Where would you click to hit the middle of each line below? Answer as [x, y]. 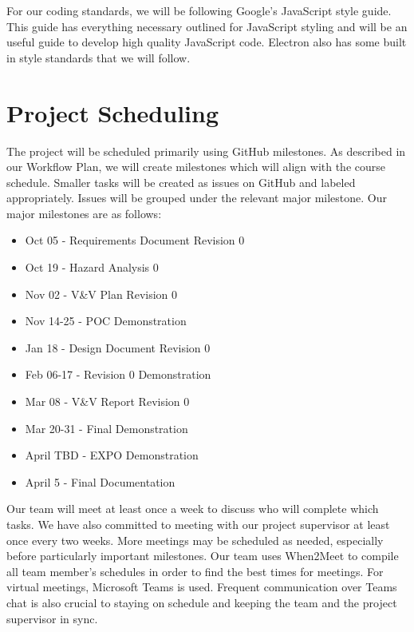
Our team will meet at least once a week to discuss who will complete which [193, 509]
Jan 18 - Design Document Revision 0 [118, 347]
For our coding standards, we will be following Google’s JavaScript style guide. [199, 10]
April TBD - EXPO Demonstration [112, 455]
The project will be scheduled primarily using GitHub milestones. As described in [206, 151]
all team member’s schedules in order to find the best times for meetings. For [195, 571]
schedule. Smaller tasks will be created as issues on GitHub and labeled [181, 182]
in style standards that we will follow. [99, 57]
